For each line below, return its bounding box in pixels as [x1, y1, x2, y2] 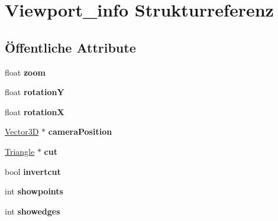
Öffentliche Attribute [5, 38, 136, 56]
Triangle [5, 145, 35, 157]
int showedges [5, 204, 60, 217]
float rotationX [5, 105, 64, 118]
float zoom [5, 66, 46, 78]
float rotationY [5, 86, 64, 98]
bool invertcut [5, 165, 61, 177]
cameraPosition [48, 125, 112, 138]
